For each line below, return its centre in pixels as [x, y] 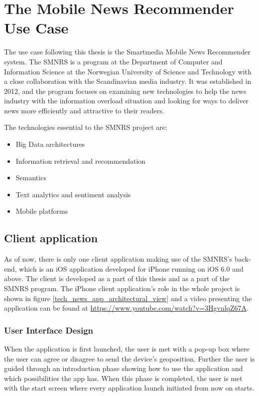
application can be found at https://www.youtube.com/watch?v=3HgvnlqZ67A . [126, 308]
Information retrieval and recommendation [81, 161]
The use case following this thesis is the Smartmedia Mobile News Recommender [127, 52]
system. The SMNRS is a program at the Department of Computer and [113, 61]
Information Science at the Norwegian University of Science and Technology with [128, 71]
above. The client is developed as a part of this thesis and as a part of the [117, 278]
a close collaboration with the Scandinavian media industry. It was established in [128, 81]
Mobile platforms [42, 211]
